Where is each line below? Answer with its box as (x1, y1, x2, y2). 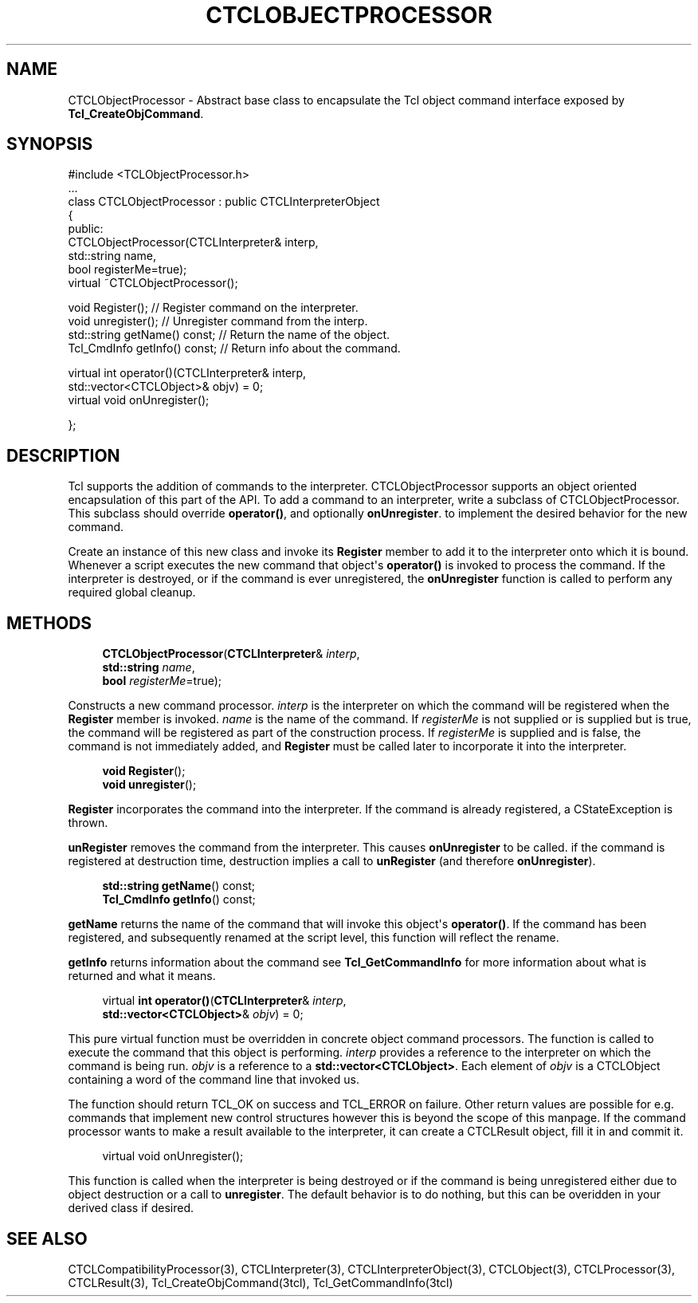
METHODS (6, 612, 92, 633)
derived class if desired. (68, 1201, 194, 1215)
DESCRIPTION (6, 445, 120, 466)
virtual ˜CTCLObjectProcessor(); (68, 276, 238, 290)
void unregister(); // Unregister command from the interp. (68, 314, 368, 329)
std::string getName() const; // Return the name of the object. (68, 328, 390, 342)
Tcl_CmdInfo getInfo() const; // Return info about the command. (68, 341, 401, 356)
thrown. (68, 816, 108, 830)
